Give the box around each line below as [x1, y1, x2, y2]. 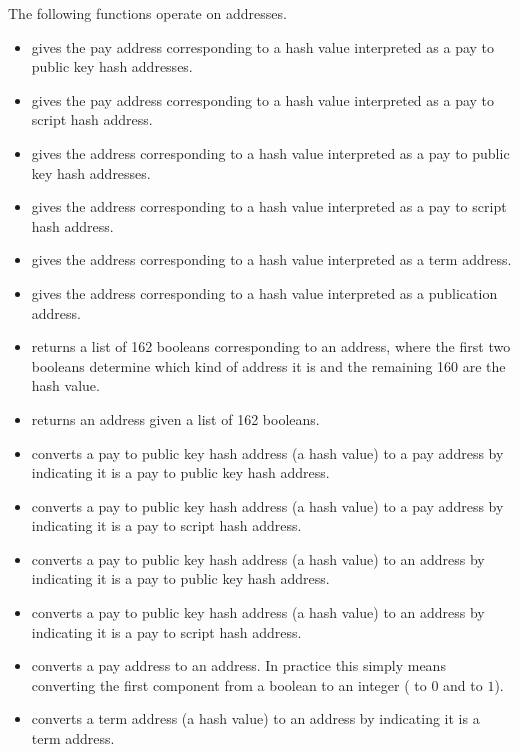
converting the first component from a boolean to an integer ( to [31, 674, 427, 695]
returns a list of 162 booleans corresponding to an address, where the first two [31, 336, 511, 357]
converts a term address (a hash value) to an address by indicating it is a [31, 708, 480, 729]
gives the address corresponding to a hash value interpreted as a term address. [31, 249, 512, 270]
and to [443, 674, 483, 695]
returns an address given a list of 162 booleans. [31, 408, 320, 429]
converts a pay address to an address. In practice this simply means [31, 655, 446, 676]
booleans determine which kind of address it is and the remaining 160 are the [31, 355, 506, 376]
